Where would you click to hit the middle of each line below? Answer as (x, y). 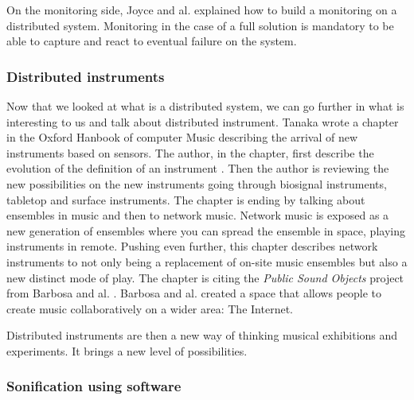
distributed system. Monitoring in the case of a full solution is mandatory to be (200, 25)
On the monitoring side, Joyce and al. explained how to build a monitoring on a (202, 10)
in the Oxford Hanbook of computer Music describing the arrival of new (182, 137)
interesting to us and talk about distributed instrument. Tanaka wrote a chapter (203, 121)
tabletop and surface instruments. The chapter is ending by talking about (186, 199)
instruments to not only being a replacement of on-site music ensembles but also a (207, 261)
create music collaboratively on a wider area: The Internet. (150, 308)
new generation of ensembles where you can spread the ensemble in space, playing (206, 230)
